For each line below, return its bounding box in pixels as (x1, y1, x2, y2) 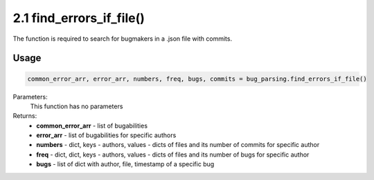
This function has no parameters (30, 102, 123, 110)
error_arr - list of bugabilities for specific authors (36, 131, 177, 139)
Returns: (12, 112, 37, 120)
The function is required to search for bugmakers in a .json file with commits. (12, 34, 232, 43)
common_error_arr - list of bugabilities (36, 121, 148, 130)
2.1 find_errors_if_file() (12, 10, 145, 26)
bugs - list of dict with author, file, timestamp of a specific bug (36, 160, 215, 168)
